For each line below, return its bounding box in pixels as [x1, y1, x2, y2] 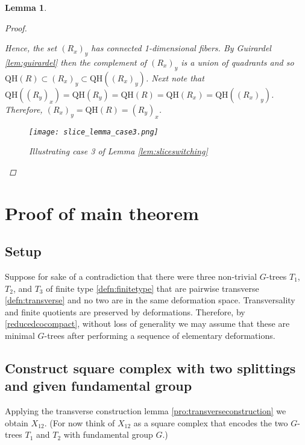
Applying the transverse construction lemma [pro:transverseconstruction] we [5, 405, 286, 417]
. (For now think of [44, 416, 115, 429]
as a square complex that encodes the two [133, 416, 288, 429]
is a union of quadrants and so [181, 55, 294, 68]
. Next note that [145, 71, 204, 84]
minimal [5, 329, 35, 341]
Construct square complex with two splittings [5, 358, 296, 377]
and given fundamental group [5, 376, 192, 395]
